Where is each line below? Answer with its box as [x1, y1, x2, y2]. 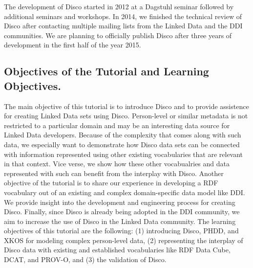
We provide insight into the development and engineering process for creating [4, 197, 235, 207]
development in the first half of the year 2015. [4, 40, 141, 50]
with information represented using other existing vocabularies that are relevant [4, 149, 243, 159]
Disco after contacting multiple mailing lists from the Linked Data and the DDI [4, 21, 243, 31]
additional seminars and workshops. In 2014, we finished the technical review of [4, 11, 242, 21]
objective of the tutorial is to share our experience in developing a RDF [4, 178, 218, 188]
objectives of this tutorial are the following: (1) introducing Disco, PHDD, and [4, 225, 239, 236]
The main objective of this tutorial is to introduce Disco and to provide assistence [4, 101, 249, 111]
